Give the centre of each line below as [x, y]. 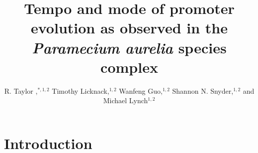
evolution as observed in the [129, 28]
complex [129, 67]
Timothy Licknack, [81, 90]
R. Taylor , [21, 90]
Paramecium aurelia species [129, 47]
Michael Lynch [126, 100]
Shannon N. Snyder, [203, 90]
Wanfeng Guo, [141, 90]
